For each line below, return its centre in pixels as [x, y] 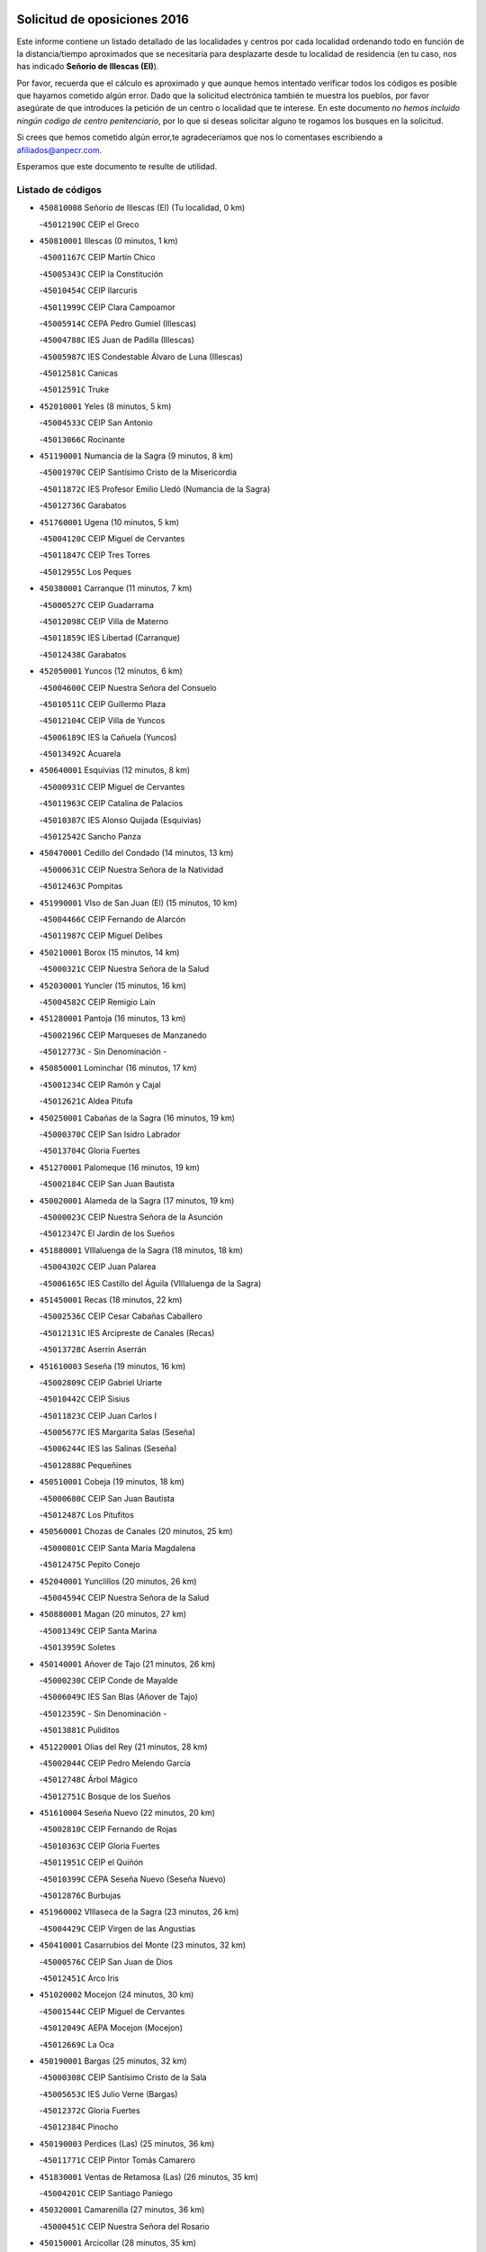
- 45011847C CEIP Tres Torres [94, 555]
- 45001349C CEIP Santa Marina [98, 1630]
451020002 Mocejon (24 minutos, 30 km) [117, 1994]
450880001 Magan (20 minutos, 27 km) [113, 1614]
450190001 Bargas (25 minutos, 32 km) [113, 2061]
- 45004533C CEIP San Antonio [96, 422]
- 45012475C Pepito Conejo [90, 1565]
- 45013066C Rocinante [82, 439]
